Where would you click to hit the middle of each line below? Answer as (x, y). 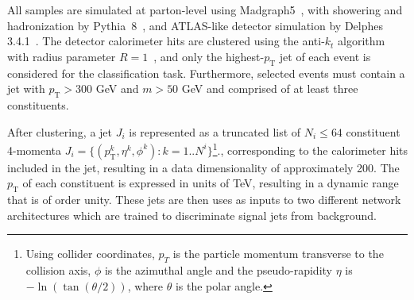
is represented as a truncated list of (215, 131)
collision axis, (58, 270)
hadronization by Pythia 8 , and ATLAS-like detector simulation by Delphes (195, 25)
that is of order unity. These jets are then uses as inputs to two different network (204, 200)
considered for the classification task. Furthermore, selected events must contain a (206, 73)
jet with (26, 88)
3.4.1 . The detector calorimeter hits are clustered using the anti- (166, 41)
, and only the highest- (209, 56)
